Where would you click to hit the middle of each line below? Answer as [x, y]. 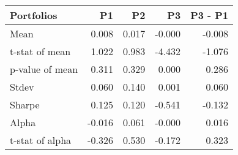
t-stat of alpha [41, 140]
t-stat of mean [40, 51]
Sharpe [25, 104]
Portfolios [34, 15]
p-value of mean [44, 69]
